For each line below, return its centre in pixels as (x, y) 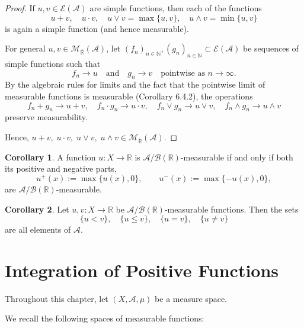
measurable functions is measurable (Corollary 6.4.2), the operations (129, 96)
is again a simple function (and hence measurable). (97, 28)
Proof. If (20, 8)
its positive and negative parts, (61, 168)
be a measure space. (191, 298)
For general (25, 48)
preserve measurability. (46, 117)
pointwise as (183, 73)
